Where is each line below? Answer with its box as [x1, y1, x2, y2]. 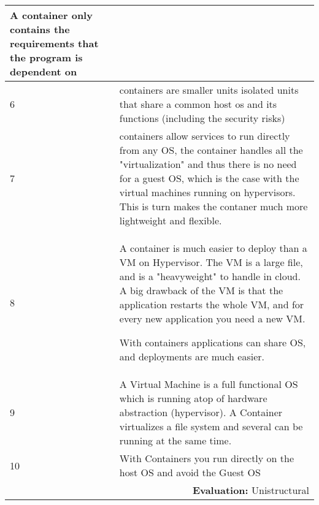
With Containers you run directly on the [119, 451, 294, 465]
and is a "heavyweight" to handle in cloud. [119, 269, 301, 283]
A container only [10, 8, 93, 22]
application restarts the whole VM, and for [119, 297, 304, 311]
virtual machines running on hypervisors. [119, 185, 296, 199]
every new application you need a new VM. [119, 311, 306, 325]
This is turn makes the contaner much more [119, 199, 308, 213]
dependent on [10, 64, 77, 78]
